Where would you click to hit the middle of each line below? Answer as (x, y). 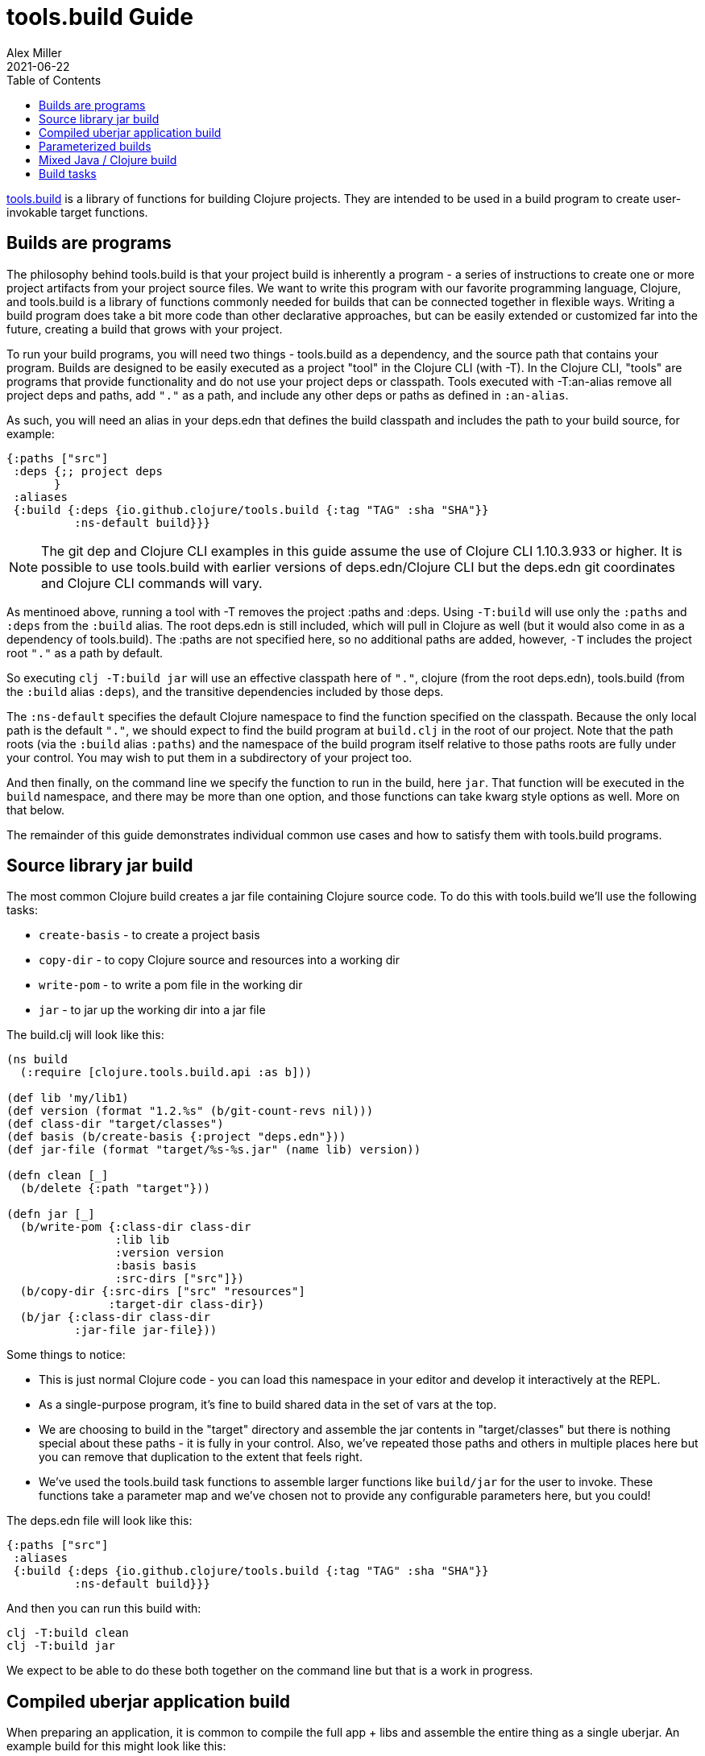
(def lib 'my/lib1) (68, 1098)
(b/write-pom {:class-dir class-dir (135, 1227)
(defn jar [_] (51, 1214)
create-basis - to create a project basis (149, 935)
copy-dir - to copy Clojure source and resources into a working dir (219, 960)
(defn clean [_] (58, 1176)
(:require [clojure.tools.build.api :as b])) (166, 1073)
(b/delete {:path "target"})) (115, 1189)
